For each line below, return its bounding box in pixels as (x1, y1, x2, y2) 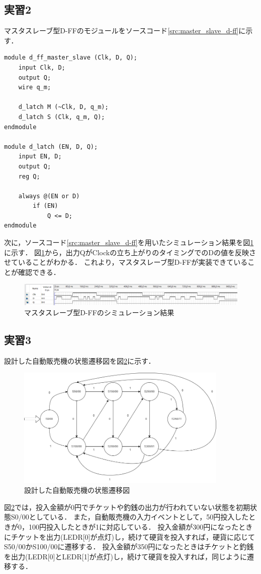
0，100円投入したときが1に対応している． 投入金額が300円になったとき (18, 522, 253, 532)
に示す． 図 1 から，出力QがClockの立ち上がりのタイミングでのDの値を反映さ (4, 247, 256, 257)
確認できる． (18, 266, 60, 277)
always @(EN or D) (18, 192, 80, 200)
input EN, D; (18, 153, 62, 160)
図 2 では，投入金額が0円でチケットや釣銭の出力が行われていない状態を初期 (4, 501, 250, 512)
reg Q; (18, 173, 40, 180)
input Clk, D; (18, 64, 65, 71)
